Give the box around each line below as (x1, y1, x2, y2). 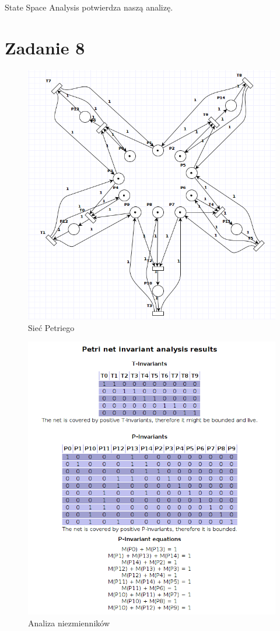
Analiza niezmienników (28, 616, 110, 629)
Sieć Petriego (28, 321, 75, 333)
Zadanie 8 (5, 35, 85, 59)
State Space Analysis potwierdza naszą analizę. (5, 1, 173, 13)
